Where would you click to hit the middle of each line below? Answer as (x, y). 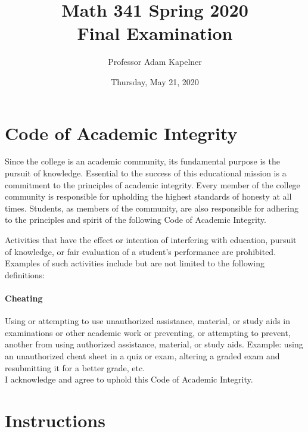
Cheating (24, 298)
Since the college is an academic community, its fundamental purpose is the (142, 161)
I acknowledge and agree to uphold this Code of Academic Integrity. (129, 379)
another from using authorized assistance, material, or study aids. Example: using (154, 344)
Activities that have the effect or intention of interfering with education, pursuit (151, 240)
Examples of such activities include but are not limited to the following (135, 263)
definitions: (25, 274)
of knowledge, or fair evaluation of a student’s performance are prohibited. (141, 251)
